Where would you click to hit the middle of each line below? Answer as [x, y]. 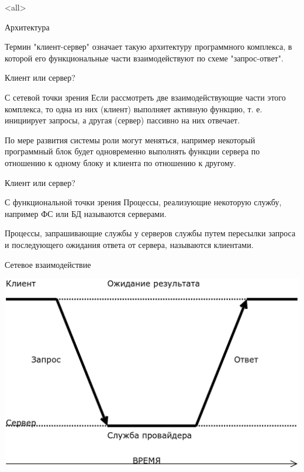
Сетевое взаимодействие [48, 264]
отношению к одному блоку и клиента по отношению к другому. [120, 162]
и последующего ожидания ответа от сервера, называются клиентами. [129, 244]
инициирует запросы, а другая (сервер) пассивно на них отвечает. [122, 120]
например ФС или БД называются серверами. [86, 213]
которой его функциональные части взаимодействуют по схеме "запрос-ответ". [144, 58]
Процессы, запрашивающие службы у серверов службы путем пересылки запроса [150, 233]
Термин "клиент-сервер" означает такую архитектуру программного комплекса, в [148, 46]
